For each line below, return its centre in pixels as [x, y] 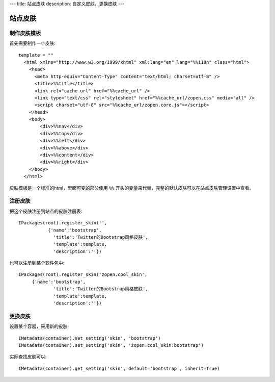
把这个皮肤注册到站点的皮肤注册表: [46, 211]
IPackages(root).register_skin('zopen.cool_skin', [83, 275]
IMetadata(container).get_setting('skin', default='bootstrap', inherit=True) [119, 368]
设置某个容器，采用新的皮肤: [39, 326]
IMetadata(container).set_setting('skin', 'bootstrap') [90, 338]
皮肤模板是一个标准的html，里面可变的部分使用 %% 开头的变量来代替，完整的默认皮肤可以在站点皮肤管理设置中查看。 [132, 188]
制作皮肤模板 [25, 33]
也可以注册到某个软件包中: [37, 263]
